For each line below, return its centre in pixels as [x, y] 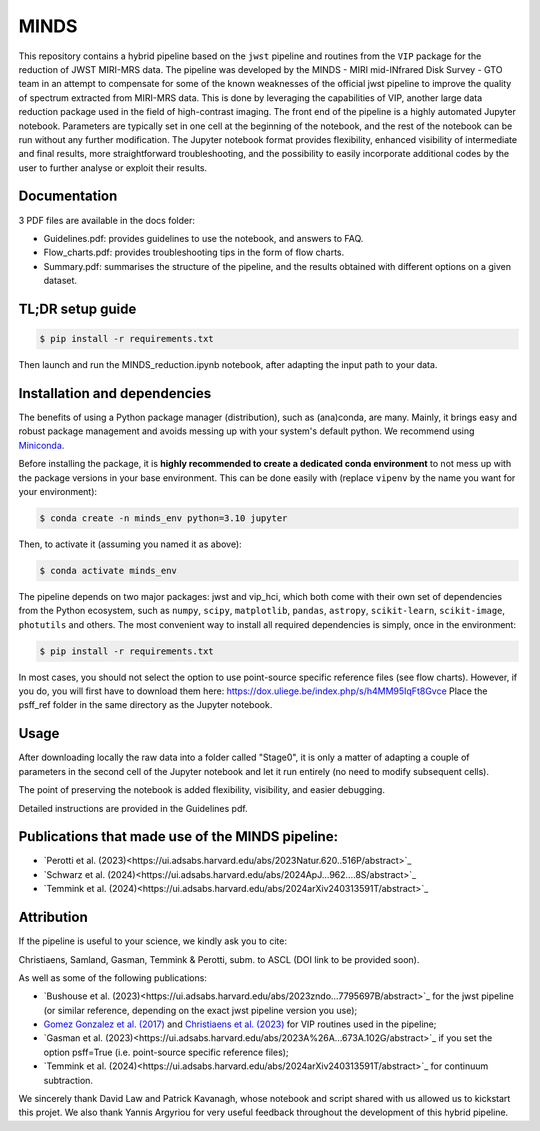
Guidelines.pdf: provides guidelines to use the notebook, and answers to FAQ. [203, 238]
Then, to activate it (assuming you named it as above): [130, 544]
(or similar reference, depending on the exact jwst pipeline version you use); [200, 1010]
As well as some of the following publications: [112, 977]
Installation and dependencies [115, 393]
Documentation [68, 196]
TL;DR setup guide [77, 308]
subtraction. [68, 1080]
